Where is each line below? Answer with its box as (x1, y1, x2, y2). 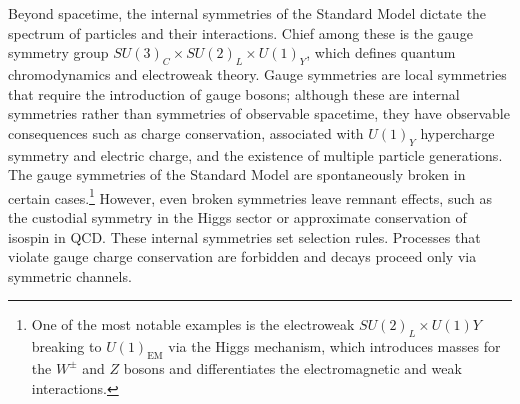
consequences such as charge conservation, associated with (8, 122, 364, 143)
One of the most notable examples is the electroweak (31, 314, 355, 335)
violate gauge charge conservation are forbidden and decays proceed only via (8, 246, 477, 267)
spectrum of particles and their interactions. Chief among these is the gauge (8, 22, 473, 43)
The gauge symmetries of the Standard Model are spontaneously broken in (8, 164, 466, 185)
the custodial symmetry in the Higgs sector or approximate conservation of (8, 207, 467, 227)
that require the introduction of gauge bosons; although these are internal (8, 83, 460, 104)
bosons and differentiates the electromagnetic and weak (123, 357, 462, 378)
